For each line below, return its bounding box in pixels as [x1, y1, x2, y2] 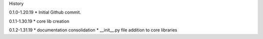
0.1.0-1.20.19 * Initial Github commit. [9, 10, 81, 15]
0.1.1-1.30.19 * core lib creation [9, 18, 70, 24]
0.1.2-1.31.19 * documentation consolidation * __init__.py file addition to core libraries [9, 27, 177, 33]
